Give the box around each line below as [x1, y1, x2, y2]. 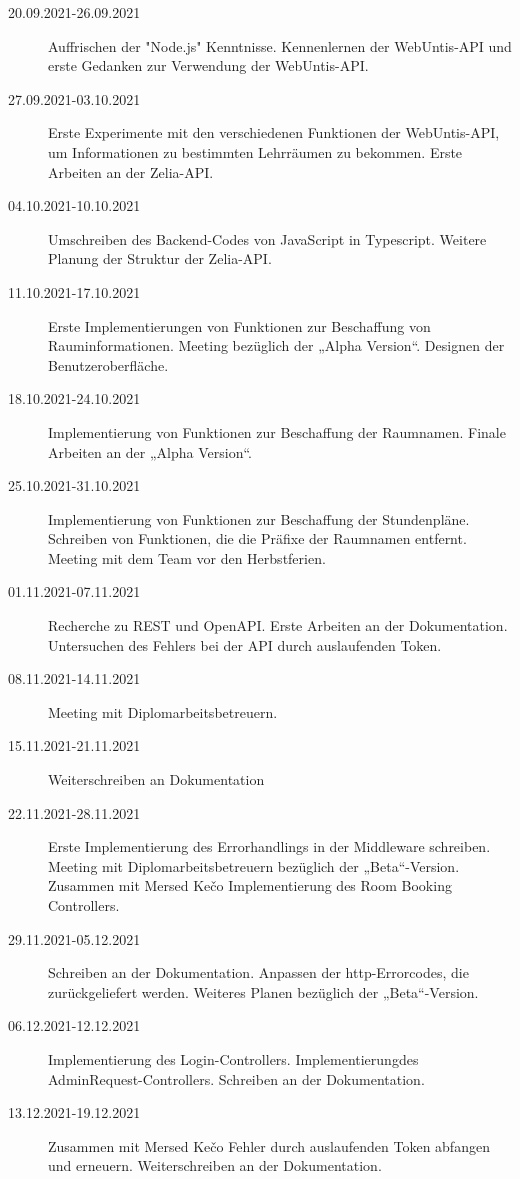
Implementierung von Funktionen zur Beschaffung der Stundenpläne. [48, 508, 470, 529]
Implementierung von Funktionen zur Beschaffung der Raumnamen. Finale [48, 421, 506, 442]
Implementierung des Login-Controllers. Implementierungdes [48, 1048, 419, 1069]
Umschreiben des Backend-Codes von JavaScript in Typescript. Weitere [48, 228, 487, 249]
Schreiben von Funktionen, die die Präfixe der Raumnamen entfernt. [48, 528, 467, 549]
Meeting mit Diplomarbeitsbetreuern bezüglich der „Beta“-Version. [48, 855, 460, 876]
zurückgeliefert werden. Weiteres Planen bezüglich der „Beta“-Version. [48, 981, 479, 1002]
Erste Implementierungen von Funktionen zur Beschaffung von [48, 315, 431, 336]
